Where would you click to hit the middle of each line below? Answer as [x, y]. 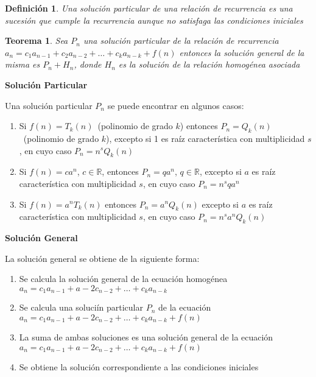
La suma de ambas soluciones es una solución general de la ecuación [146, 336]
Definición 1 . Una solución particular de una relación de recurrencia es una [149, 8]
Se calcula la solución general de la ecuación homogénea [123, 279]
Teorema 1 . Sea [37, 41]
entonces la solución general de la [242, 52]
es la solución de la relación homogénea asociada [209, 64]
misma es [23, 64]
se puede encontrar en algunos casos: [176, 105]
